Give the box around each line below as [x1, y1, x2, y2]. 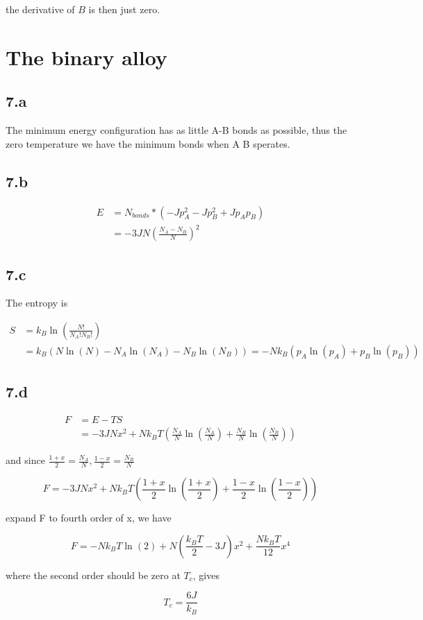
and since [6, 453, 45, 467]
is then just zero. [88, 2, 160, 16]
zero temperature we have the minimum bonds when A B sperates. [6, 136, 290, 150]
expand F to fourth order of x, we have [6, 510, 172, 525]
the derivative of [6, 2, 75, 16]
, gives [192, 567, 219, 582]
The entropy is [6, 295, 68, 310]
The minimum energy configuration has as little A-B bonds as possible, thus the [6, 123, 347, 137]
